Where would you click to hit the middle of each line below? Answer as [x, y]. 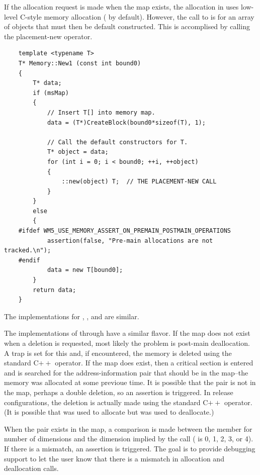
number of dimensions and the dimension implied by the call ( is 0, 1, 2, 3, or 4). [129, 439]
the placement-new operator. [48, 36]
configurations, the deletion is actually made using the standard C [106, 402]
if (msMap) [51, 93]
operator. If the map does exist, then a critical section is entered [154, 363]
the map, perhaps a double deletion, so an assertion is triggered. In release [119, 392]
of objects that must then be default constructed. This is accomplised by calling [127, 26]
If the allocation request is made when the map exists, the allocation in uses [121, 7]
